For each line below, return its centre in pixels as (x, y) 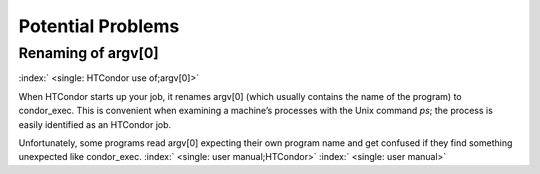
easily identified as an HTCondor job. (95, 124)
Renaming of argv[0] (88, 53)
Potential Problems (99, 26)
